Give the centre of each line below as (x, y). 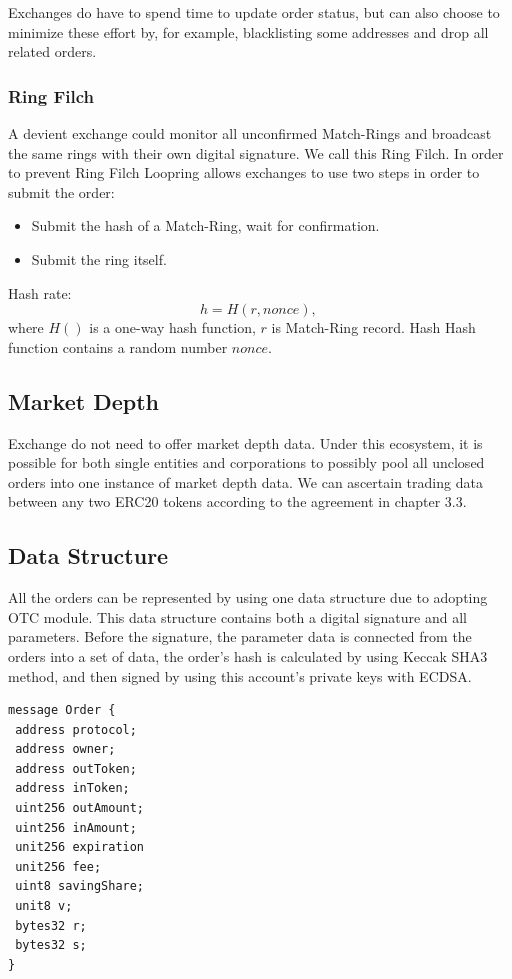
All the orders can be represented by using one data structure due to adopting (248, 597)
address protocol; (76, 729)
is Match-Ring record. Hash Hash (373, 327)
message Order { (62, 710)
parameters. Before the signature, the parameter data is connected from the (240, 636)
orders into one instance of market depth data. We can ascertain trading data (245, 481)
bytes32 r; (51, 925)
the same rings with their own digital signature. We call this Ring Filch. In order (256, 152)
